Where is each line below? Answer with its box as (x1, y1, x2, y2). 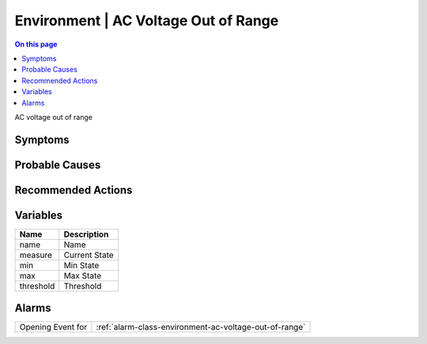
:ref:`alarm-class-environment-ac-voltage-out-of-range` (96, 322, 306, 333)
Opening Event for (19, 322, 88, 333)
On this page (14, 39, 58, 49)
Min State (63, 260, 100, 271)
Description (63, 229, 109, 240)
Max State (63, 270, 102, 281)
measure (19, 249, 53, 260)
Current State (63, 249, 114, 260)
